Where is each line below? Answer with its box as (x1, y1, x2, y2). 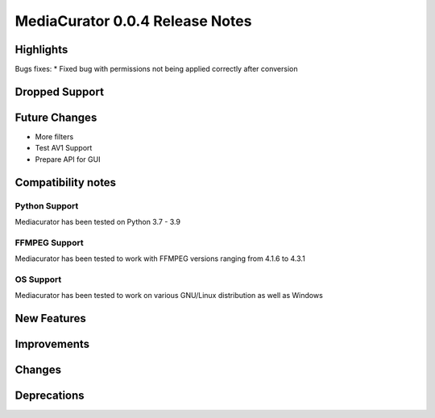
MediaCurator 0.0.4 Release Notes (14, 12, 252, 30)
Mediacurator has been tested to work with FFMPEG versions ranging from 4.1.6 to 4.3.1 (14, 254, 305, 263)
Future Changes (14, 110, 97, 124)
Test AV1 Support (35, 143, 93, 153)
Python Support (14, 200, 79, 211)
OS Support (14, 274, 62, 285)
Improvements (14, 337, 90, 351)
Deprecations (14, 389, 85, 403)
